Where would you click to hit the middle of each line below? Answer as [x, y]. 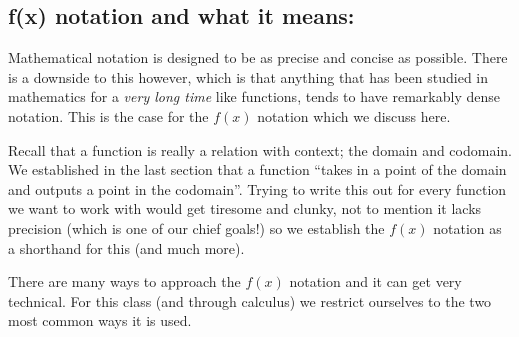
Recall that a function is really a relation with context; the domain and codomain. [260, 149]
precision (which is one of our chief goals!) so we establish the [196, 227]
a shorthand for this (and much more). [126, 247]
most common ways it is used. [100, 320]
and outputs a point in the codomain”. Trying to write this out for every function [257, 188]
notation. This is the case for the [108, 115]
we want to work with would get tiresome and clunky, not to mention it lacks [245, 208]
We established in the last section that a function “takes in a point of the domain [257, 169]
